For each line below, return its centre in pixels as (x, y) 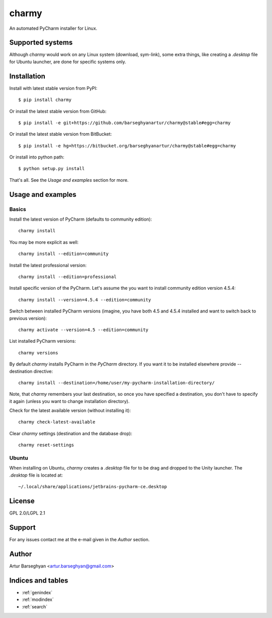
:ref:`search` (35, 606)
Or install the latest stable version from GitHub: (58, 111)
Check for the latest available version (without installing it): (70, 410)
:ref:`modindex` (38, 600)
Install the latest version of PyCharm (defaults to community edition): (81, 219)
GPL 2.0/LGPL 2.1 (27, 513)
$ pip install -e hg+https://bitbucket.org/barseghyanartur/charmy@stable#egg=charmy (127, 146)
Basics (18, 209)
